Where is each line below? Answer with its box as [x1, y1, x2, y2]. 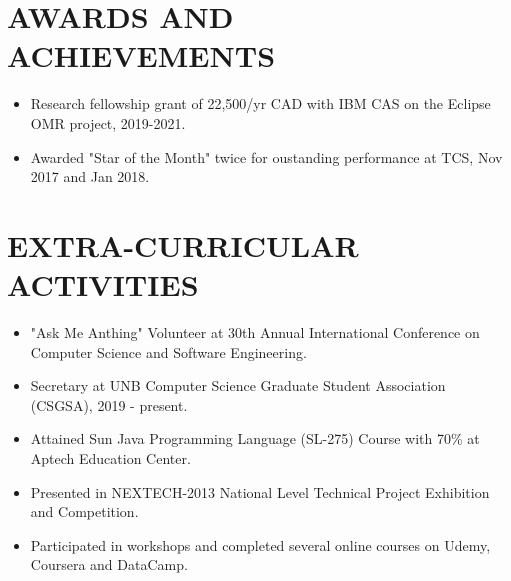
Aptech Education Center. [30, 447, 191, 468]
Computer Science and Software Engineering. [30, 341, 307, 362]
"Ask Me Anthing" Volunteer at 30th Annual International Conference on [30, 322, 480, 342]
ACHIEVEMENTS [7, 35, 276, 76]
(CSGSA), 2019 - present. [30, 394, 188, 415]
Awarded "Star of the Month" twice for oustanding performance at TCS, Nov [30, 146, 503, 167]
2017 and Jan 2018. [30, 166, 150, 187]
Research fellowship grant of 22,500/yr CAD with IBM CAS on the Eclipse [30, 93, 491, 114]
